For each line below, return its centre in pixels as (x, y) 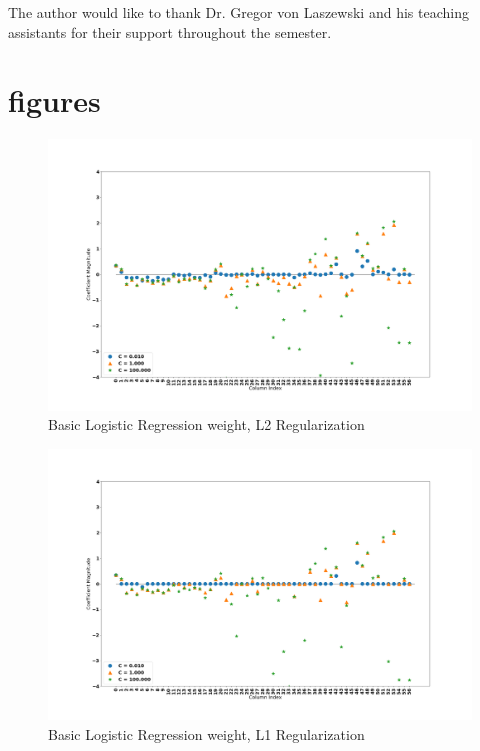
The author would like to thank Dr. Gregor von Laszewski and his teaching (238, 12)
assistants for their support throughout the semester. (170, 31)
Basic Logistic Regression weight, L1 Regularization (206, 733)
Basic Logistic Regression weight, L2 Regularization (206, 424)
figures (54, 100)
